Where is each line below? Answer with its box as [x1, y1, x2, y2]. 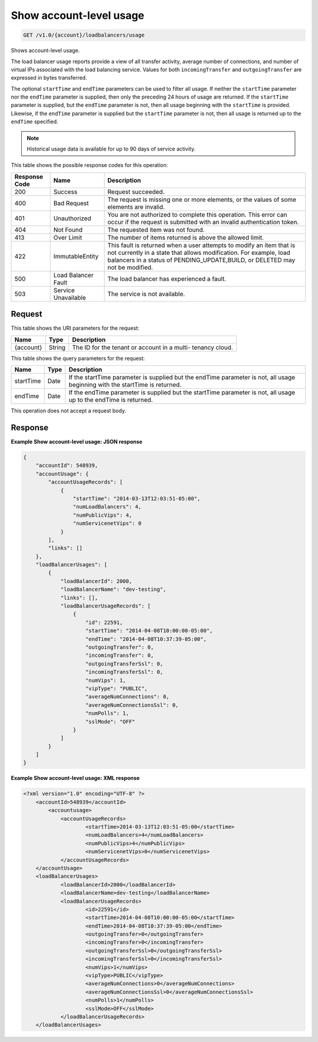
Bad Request [53, 199, 90, 207]
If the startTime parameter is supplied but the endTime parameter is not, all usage [68, 373, 296, 382]
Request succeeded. [107, 188, 165, 196]
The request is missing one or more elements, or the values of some [107, 195, 297, 204]
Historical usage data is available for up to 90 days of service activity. [26, 145, 196, 153]
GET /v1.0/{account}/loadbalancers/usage [23, 32, 145, 38]
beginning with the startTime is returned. [68, 381, 182, 389]
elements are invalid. [107, 202, 165, 211]
